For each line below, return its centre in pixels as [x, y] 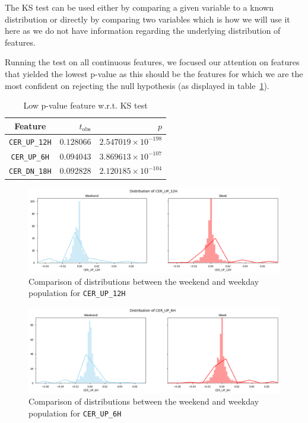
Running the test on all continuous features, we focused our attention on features [152, 62]
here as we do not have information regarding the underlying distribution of [143, 31]
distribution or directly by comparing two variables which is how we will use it [147, 19]
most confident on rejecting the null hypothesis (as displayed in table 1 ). [137, 85]
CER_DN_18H [30, 172]
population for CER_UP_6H [75, 413]
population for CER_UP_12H [77, 293]
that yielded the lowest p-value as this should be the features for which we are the [154, 73]
